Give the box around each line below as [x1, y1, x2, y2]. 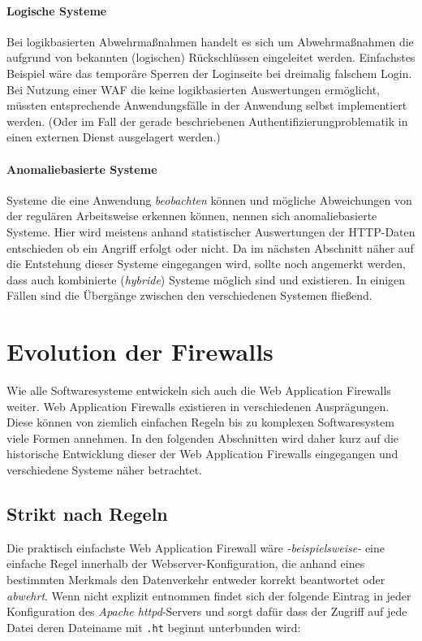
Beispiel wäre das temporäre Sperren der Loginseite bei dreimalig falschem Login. [6, 64, 412, 81]
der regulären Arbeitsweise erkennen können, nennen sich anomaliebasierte [6, 207, 377, 224]
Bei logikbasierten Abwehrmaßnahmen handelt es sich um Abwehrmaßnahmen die [6, 32, 414, 50]
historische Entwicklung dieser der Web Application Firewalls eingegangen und [6, 445, 398, 462]
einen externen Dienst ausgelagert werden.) [6, 128, 221, 145]
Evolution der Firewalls [6, 335, 273, 368]
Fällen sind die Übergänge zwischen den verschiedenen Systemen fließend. [6, 287, 372, 304]
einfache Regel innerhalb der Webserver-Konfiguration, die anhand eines [6, 555, 365, 572]
